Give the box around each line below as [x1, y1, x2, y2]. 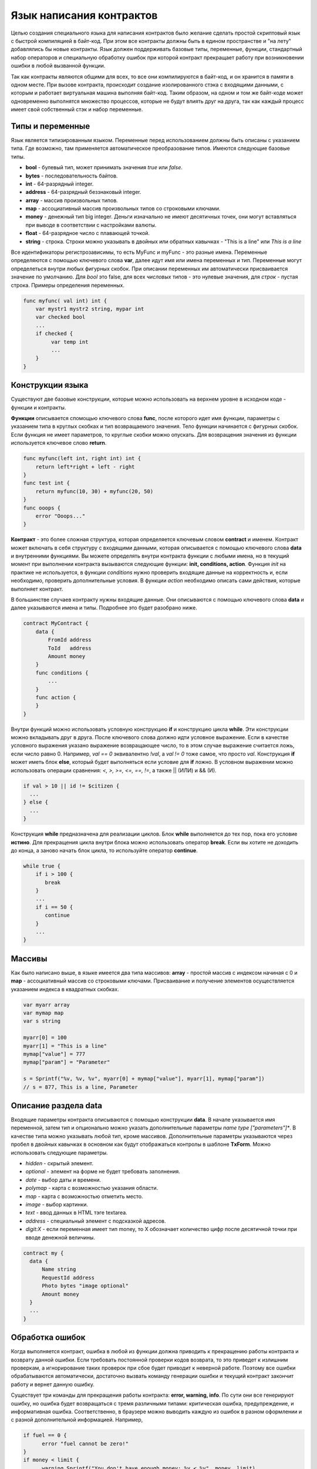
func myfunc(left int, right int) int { [23, 455, 141, 462]
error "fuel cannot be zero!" [42, 1440, 129, 1447]
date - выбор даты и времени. [25, 1176, 102, 1183]
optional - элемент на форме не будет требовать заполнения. [25, 1168, 180, 1175]
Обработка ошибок [11, 1333, 86, 1343]
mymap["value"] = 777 [23, 1051, 86, 1058]
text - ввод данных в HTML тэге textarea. [25, 1209, 127, 1216]
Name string [42, 1266, 76, 1273]
